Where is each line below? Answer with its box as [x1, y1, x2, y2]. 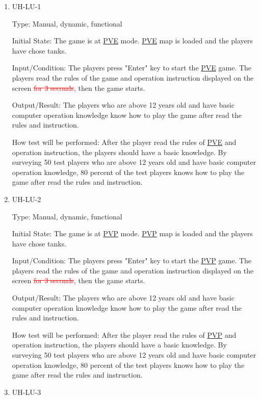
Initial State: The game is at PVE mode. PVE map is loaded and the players [12, 35, 253, 46]
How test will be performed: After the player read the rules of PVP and [12, 329, 237, 340]
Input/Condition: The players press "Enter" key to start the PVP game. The [12, 255, 252, 266]
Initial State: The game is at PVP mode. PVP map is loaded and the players [12, 228, 253, 239]
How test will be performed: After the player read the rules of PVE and [12, 136, 237, 147]
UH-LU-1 [12, 1, 41, 11]
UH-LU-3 [12, 386, 41, 397]
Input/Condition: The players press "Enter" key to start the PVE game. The [12, 62, 252, 73]
